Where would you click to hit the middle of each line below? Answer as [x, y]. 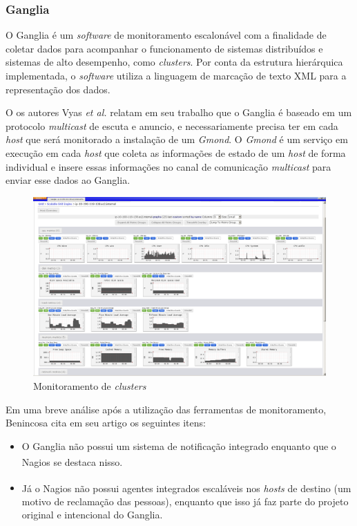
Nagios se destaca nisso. [72, 461]
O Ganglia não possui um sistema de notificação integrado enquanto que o [179, 445]
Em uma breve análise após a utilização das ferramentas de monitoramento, [166, 409]
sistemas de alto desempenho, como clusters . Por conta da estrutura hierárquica [174, 62]
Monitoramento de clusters [90, 385]
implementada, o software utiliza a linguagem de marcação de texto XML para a [176, 75]
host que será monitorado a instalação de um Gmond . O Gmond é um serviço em [177, 139]
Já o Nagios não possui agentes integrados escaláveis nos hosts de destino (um [186, 488]
